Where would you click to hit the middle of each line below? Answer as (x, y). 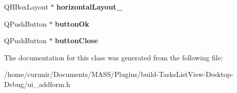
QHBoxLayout (26, 7)
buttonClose (76, 40)
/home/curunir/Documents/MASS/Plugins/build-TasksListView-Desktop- (119, 74)
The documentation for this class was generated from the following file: (113, 57)
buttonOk (72, 23)
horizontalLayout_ (90, 7)
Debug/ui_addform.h (37, 84)
